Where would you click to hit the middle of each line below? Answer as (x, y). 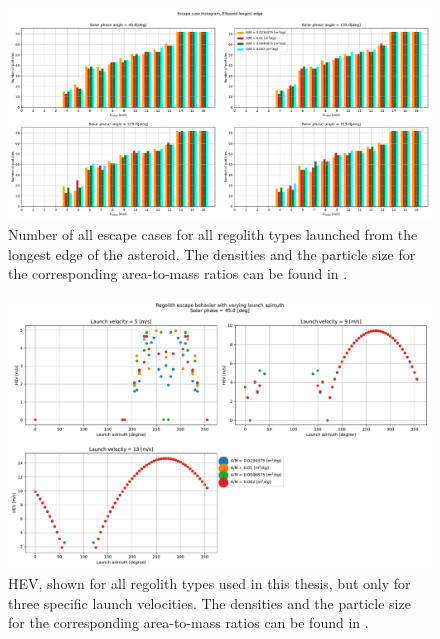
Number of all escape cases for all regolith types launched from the (213, 234)
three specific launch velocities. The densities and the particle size (209, 602)
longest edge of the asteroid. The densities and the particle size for (212, 253)
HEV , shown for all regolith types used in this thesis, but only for (209, 583)
